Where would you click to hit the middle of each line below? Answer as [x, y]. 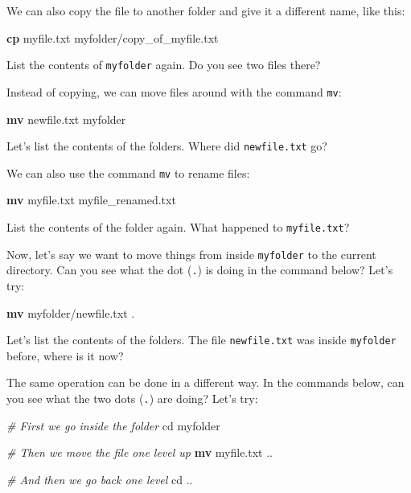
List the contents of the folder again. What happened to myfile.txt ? [178, 227]
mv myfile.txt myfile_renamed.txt [91, 200]
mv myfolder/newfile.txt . [71, 312]
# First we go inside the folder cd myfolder [113, 425]
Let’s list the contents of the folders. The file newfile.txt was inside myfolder [201, 340]
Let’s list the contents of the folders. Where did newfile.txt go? [167, 146]
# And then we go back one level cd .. [100, 479]
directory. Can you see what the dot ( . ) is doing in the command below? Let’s [200, 270]
